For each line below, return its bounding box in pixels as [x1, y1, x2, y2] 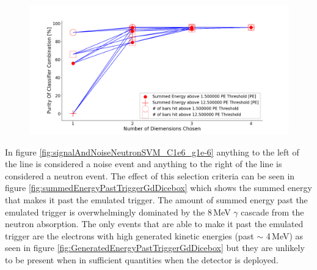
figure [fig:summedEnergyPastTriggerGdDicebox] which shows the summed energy [5, 181, 312, 194]
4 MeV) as [266, 229, 304, 242]
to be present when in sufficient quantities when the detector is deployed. [5, 253, 279, 266]
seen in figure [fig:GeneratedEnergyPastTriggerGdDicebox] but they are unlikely [5, 241, 305, 254]
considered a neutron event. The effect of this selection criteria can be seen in [5, 169, 295, 182]
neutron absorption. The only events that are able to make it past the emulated [5, 217, 304, 230]
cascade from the [241, 205, 304, 218]
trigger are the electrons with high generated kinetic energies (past [5, 229, 254, 242]
